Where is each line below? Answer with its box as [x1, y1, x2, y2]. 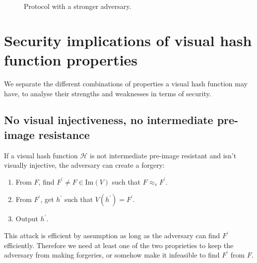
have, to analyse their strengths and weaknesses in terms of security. [4, 88, 211, 98]
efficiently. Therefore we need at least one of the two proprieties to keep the [4, 240, 234, 250]
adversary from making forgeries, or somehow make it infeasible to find [4, 250, 220, 260]
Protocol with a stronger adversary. [24, 1, 131, 11]
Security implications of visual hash [4, 30, 252, 50]
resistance [38, 127, 90, 142]
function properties [4, 49, 138, 69]
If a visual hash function [4, 150, 78, 160]
